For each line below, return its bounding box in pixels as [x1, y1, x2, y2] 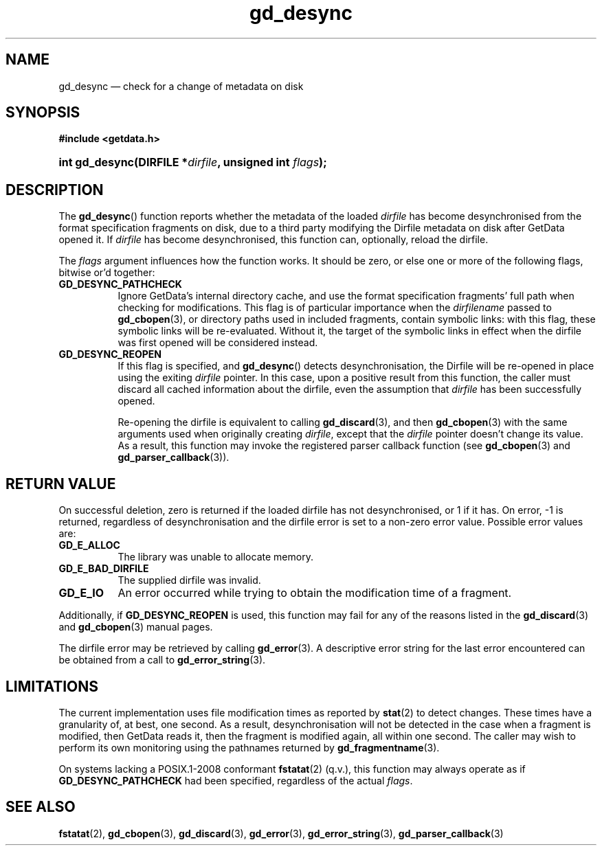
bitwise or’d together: [58, 266, 155, 279]
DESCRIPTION [5, 181, 104, 198]
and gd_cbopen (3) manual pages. [58, 621, 213, 633]
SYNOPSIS [5, 104, 80, 122]
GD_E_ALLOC [58, 539, 120, 552]
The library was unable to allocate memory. [118, 551, 313, 563]
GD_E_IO [58, 586, 104, 600]
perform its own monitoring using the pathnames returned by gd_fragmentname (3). [58, 741, 440, 753]
